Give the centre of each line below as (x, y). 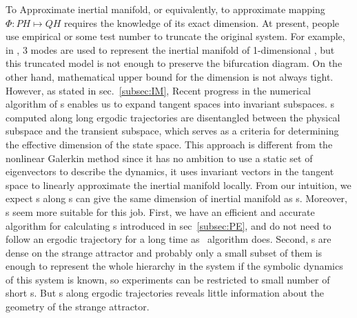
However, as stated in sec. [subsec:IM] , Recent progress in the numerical (159, 90)
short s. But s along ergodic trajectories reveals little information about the (165, 293)
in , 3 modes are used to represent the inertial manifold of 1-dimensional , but (170, 49)
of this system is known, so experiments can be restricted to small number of (168, 279)
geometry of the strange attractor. (78, 307)
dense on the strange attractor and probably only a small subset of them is (164, 252)
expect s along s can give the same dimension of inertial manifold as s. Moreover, (176, 198)
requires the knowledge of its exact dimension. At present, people (202, 22)
